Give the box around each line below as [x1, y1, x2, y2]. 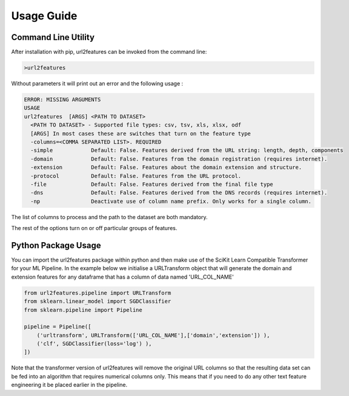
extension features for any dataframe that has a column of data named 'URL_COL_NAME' [11, 273, 234, 280]
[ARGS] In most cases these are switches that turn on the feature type [30, 130, 251, 137]
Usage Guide [11, 9, 78, 22]
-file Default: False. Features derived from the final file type [30, 180, 274, 188]
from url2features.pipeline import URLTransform [24, 289, 171, 296]
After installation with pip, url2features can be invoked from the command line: [11, 48, 207, 56]
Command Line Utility [11, 32, 95, 42]
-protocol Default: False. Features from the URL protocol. [30, 173, 242, 179]
